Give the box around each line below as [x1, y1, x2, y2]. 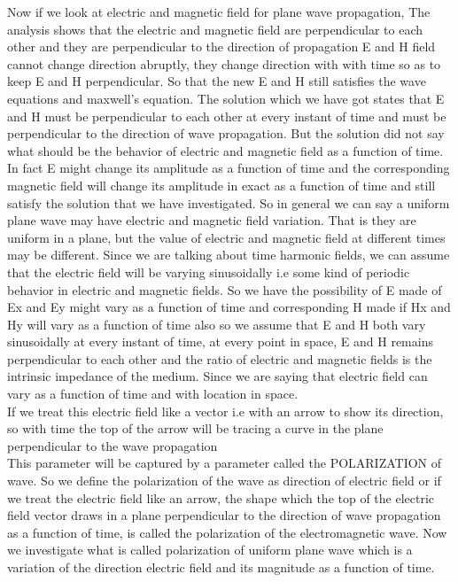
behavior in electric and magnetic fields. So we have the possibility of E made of [7, 280, 442, 299]
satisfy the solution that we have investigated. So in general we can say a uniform [7, 193, 450, 212]
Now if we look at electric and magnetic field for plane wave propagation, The [7, 3, 431, 20]
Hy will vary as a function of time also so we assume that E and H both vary [7, 314, 426, 333]
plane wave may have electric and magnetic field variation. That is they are [7, 211, 416, 229]
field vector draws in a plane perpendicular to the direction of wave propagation [7, 506, 441, 524]
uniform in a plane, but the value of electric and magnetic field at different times [7, 228, 446, 246]
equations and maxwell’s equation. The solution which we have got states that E [7, 89, 445, 107]
